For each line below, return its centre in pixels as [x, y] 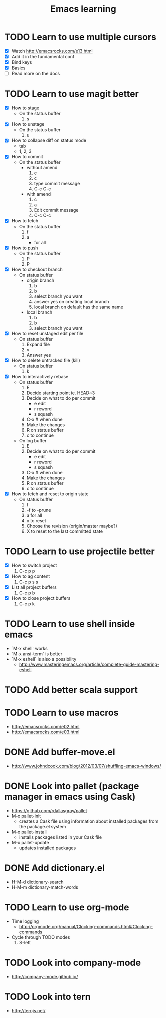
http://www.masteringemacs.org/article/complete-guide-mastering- [89, 664]
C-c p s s [29, 582]
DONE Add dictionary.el [55, 868]
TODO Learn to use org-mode [67, 907]
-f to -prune [39, 510]
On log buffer [33, 440]
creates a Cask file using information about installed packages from [89, 821]
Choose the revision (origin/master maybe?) [72, 526]
